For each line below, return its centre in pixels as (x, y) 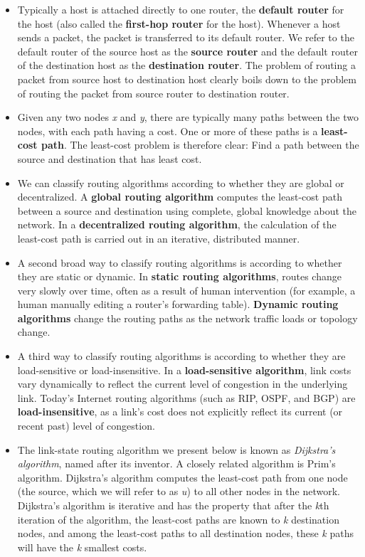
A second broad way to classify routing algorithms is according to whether (180, 262)
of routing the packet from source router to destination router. (153, 93)
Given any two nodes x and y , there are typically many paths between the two (188, 117)
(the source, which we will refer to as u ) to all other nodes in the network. (179, 491)
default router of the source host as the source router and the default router (187, 51)
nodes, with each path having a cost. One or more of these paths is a (168, 131)
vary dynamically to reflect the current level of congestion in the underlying (182, 384)
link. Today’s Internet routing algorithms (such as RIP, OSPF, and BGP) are (186, 397)
